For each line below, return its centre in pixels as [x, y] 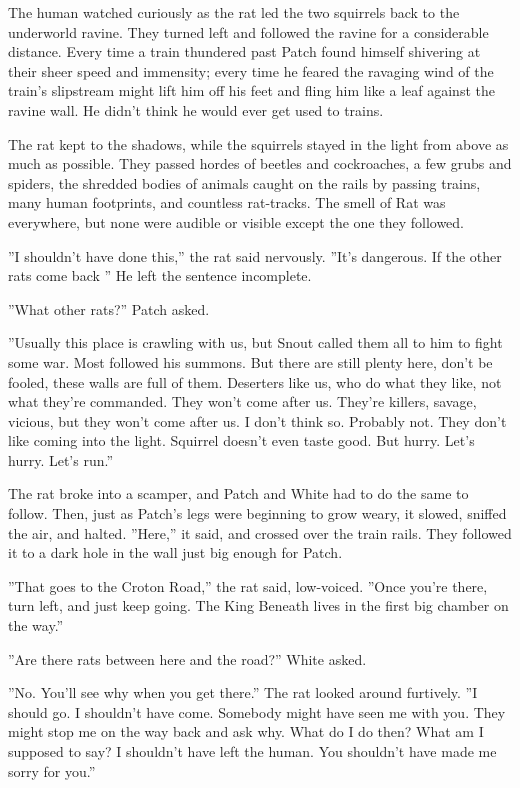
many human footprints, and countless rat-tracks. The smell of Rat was [227, 202]
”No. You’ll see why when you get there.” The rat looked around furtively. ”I [243, 692]
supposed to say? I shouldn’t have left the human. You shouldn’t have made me [252, 751]
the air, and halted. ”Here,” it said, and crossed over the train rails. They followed [260, 532]
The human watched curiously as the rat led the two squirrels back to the [234, 12]
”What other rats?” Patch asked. [109, 308]
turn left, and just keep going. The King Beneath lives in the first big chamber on [258, 605]
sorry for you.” [52, 770]
